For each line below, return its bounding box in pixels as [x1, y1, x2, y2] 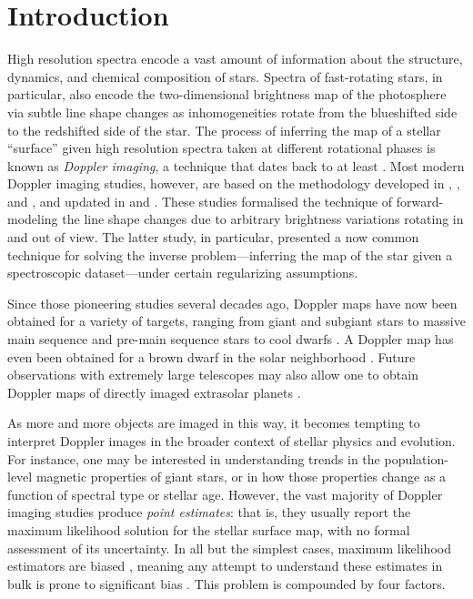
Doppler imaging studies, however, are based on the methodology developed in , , [7, 174, 460, 193]
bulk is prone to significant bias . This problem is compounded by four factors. [7, 574, 446, 593]
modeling [7, 209, 58, 228]
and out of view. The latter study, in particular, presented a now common [7, 228, 419, 247]
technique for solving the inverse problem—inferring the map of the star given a [7, 245, 453, 264]
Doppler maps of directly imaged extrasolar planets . [7, 382, 301, 401]
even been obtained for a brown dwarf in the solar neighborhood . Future [7, 347, 416, 366]
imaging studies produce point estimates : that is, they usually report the [7, 503, 411, 522]
